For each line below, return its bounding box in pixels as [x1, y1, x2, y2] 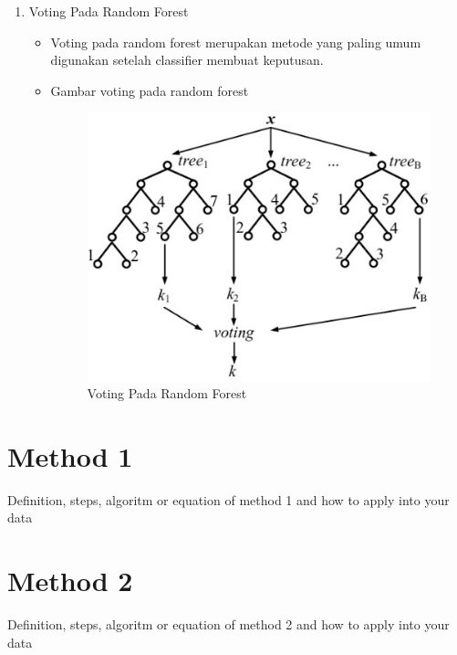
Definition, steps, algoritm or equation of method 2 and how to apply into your [7, 615, 450, 634]
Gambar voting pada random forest [50, 80, 249, 100]
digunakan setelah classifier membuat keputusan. [50, 50, 324, 69]
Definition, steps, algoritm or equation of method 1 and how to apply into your [7, 490, 450, 509]
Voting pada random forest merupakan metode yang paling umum [50, 32, 421, 51]
